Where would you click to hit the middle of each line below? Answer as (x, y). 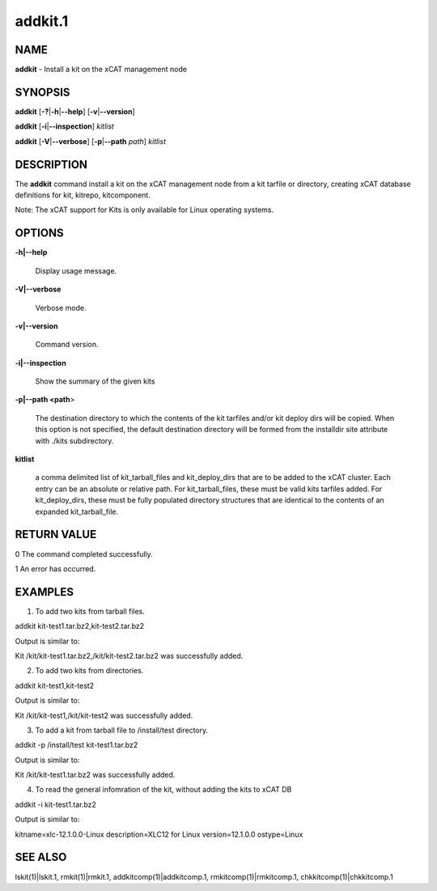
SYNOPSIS (42, 92)
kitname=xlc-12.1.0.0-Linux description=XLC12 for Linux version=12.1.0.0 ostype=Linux (159, 834)
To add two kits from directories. (89, 671)
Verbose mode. (61, 308)
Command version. (67, 345)
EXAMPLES (45, 592)
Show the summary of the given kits (95, 381)
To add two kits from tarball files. (90, 611)
